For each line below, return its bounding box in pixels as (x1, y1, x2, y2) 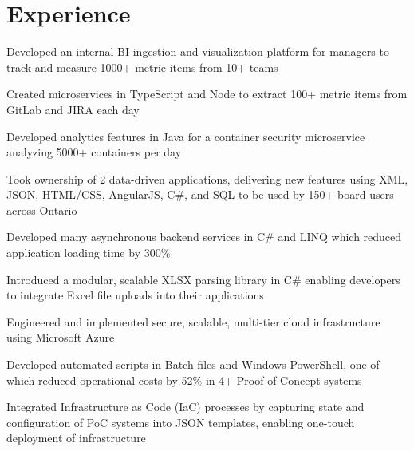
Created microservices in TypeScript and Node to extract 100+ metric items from (6, 85, 408, 102)
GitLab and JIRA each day (6, 101, 140, 117)
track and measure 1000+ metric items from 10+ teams (6, 58, 278, 75)
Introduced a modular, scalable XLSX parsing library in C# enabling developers (6, 271, 400, 287)
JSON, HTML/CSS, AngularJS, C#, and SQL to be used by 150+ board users (6, 186, 394, 203)
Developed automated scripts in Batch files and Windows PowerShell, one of (6, 356, 380, 373)
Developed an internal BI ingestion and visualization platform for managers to (6, 43, 389, 60)
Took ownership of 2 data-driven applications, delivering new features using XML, (6, 170, 408, 187)
